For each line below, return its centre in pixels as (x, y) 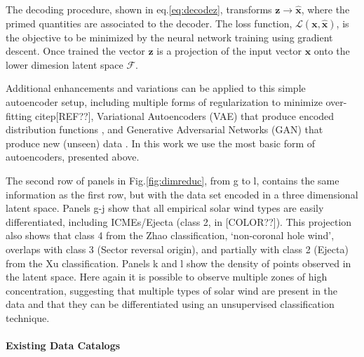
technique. (28, 317)
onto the (332, 51)
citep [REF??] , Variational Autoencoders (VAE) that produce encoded (185, 115)
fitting (19, 115)
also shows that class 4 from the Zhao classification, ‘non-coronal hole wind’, (170, 235)
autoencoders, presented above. (73, 157)
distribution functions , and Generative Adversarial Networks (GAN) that (164, 129)
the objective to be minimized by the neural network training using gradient (169, 37)
